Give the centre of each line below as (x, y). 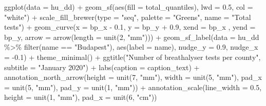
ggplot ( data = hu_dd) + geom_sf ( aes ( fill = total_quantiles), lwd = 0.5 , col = (129, 7)
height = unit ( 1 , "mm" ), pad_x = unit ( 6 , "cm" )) (81, 97)
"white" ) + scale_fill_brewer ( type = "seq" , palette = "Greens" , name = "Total (128, 17)
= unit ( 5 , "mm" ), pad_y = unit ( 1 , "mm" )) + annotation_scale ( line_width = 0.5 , (133, 87)
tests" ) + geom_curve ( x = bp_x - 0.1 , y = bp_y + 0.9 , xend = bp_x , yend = (130, 27)
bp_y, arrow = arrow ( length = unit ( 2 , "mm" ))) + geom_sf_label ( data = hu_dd (132, 37)
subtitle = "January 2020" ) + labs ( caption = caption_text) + (102, 67)
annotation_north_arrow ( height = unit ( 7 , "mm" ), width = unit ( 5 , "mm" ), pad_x (133, 77)
